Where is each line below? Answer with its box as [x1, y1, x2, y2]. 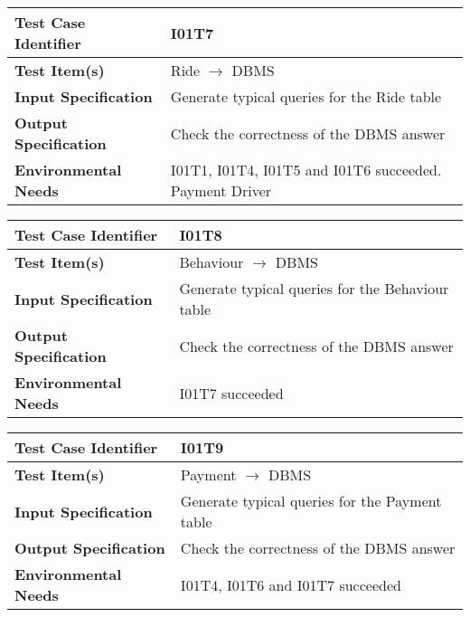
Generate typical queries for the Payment [180, 490, 442, 511]
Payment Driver [170, 180, 272, 201]
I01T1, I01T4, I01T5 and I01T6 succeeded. [170, 159, 442, 180]
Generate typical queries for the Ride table [170, 86, 442, 107]
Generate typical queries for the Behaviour [179, 278, 449, 299]
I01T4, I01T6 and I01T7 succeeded [180, 574, 401, 595]
